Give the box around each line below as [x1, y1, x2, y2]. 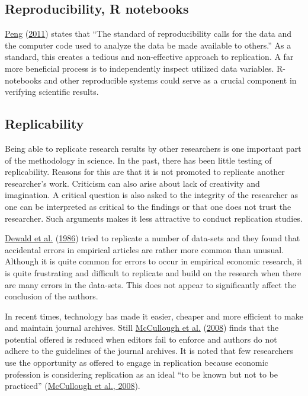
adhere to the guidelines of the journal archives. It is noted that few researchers [5, 344, 293, 357]
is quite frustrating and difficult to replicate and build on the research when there [5, 266, 301, 279]
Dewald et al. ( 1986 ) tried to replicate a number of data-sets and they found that [5, 232, 300, 244]
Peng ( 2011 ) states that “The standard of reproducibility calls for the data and [5, 27, 292, 40]
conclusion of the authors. [5, 290, 98, 302]
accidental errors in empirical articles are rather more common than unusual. [5, 243, 284, 256]
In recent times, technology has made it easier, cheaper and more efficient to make [5, 309, 303, 322]
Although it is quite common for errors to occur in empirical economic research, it [5, 255, 303, 267]
